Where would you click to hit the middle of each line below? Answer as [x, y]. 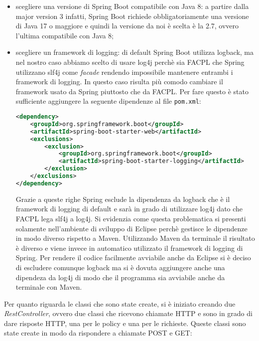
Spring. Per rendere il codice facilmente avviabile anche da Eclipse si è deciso [133, 257]
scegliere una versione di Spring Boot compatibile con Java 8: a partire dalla [132, 6]
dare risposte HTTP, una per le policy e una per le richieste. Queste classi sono [125, 323]
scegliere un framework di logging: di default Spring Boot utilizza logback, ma [135, 52]
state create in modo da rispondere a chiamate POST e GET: [98, 333]
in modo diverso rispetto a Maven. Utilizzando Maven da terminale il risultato [135, 238]
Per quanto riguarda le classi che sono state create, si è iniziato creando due [120, 303]
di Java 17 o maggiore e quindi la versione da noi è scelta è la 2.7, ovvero [127, 26]
